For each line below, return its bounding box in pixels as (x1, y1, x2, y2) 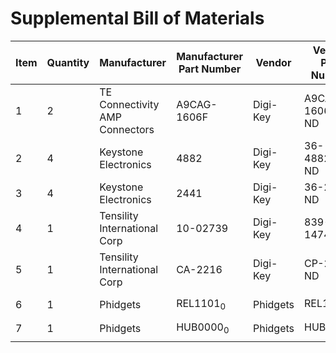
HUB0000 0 (176, 320, 230, 336)
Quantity (46, 55, 90, 69)
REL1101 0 (176, 297, 227, 312)
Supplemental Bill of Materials (10, 7, 265, 30)
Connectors (99, 122, 155, 136)
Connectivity (99, 97, 160, 111)
